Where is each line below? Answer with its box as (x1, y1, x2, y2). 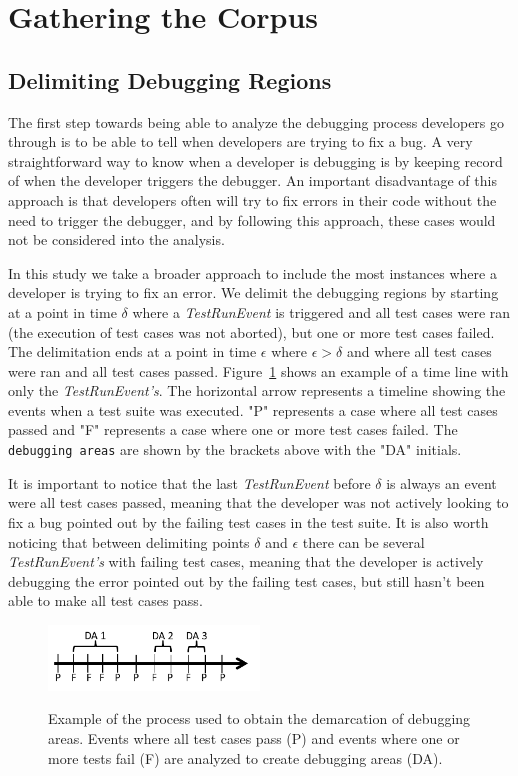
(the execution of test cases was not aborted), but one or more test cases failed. (8, 321, 495, 342)
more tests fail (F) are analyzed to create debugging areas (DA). (48, 747, 443, 768)
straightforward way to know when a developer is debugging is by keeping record (8, 150, 503, 171)
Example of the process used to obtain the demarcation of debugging (48, 708, 471, 729)
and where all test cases (346, 341, 492, 362)
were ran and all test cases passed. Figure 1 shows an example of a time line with (8, 360, 509, 381)
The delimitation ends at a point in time (8, 341, 257, 362)
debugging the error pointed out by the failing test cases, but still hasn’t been (8, 570, 485, 591)
